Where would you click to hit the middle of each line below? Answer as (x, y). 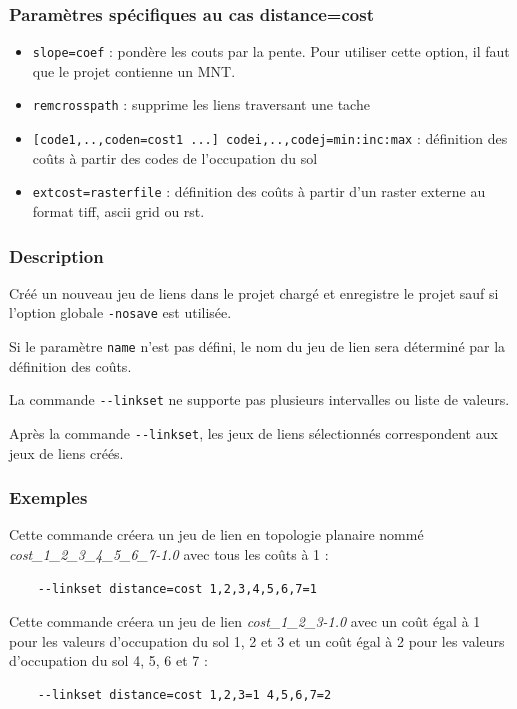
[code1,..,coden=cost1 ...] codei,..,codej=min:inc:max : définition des (270, 138)
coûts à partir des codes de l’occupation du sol (175, 157)
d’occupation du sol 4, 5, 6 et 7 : (108, 660)
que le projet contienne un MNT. (134, 70)
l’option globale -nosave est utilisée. (120, 312)
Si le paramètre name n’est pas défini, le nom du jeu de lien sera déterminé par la (257, 346)
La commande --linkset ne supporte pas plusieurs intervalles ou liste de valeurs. (259, 399)
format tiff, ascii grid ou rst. (118, 211)
